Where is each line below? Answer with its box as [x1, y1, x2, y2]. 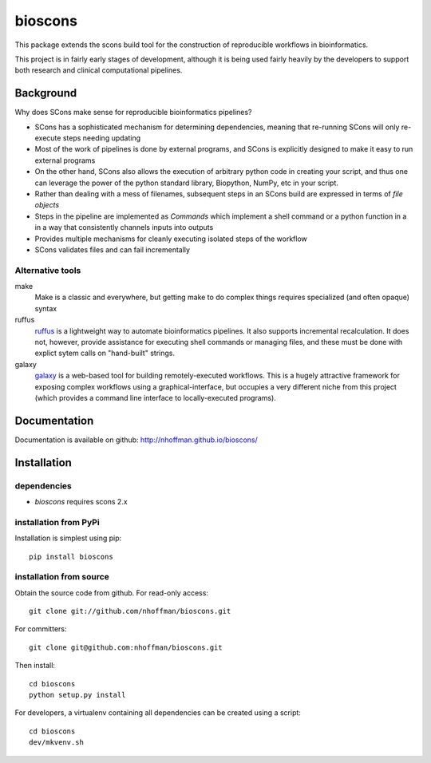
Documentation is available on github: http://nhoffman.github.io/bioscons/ [14, 435, 259, 445]
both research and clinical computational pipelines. [14, 65, 183, 75]
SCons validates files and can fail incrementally [34, 244, 191, 255]
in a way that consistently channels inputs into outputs [34, 223, 214, 232]
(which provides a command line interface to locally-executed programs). [34, 393, 277, 402]
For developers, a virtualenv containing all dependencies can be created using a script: [14, 708, 301, 718]
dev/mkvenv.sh [29, 738, 84, 747]
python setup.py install [29, 690, 126, 700]
